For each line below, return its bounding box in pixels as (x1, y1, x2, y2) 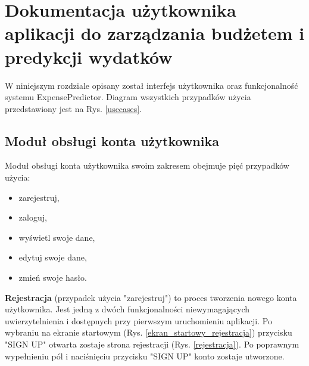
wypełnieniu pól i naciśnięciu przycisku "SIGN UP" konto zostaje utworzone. (5, 349, 285, 362)
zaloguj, (18, 211, 47, 224)
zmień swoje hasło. (18, 271, 87, 284)
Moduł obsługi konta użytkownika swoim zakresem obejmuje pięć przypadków (5, 159, 289, 172)
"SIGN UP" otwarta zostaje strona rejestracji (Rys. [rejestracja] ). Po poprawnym (5, 338, 299, 351)
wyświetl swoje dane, (18, 231, 95, 243)
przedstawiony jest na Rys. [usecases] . (5, 102, 142, 114)
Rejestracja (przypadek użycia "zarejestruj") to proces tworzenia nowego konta (5, 291, 297, 303)
